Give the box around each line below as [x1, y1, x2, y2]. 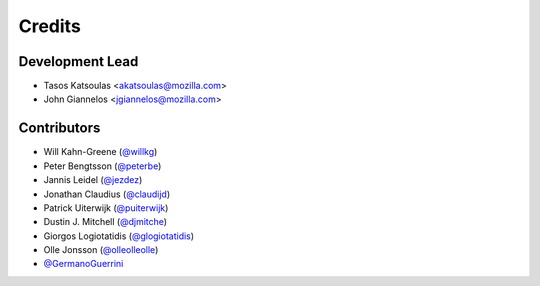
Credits [18, 15, 82, 37]
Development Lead [18, 53, 139, 70]
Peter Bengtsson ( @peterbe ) [43, 160, 162, 172]
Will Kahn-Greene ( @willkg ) [43, 146, 158, 158]
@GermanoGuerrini [43, 258, 124, 270]
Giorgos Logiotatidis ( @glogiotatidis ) [43, 230, 195, 242]
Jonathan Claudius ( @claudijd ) [43, 188, 170, 200]
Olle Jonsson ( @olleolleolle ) [43, 244, 159, 256]
